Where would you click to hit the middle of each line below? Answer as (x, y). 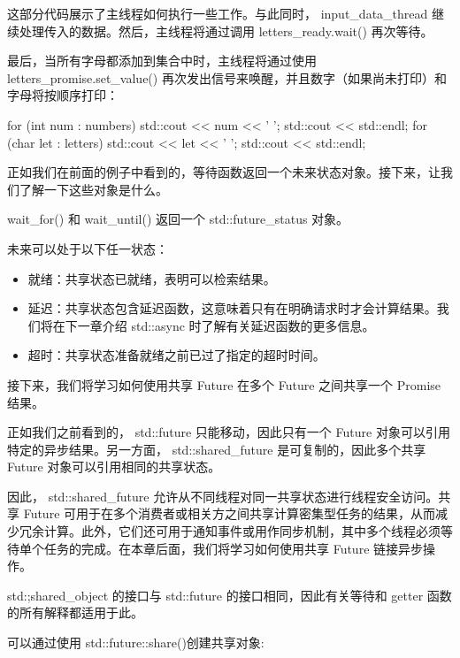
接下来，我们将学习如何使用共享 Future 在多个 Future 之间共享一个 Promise (224, 384)
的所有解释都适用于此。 (75, 612)
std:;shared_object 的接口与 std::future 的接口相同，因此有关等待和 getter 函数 (230, 595)
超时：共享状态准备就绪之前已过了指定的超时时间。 (176, 355)
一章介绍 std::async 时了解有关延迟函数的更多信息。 (226, 325)
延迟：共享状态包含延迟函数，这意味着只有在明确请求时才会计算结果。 (232, 308)
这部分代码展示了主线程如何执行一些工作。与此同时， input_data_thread (218, 13)
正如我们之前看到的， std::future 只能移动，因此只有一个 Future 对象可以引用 (229, 432)
